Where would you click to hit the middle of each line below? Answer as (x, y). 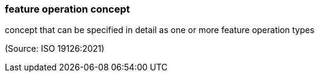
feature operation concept (67, 9)
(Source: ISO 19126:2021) (55, 49)
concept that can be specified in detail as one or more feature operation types (160, 30)
